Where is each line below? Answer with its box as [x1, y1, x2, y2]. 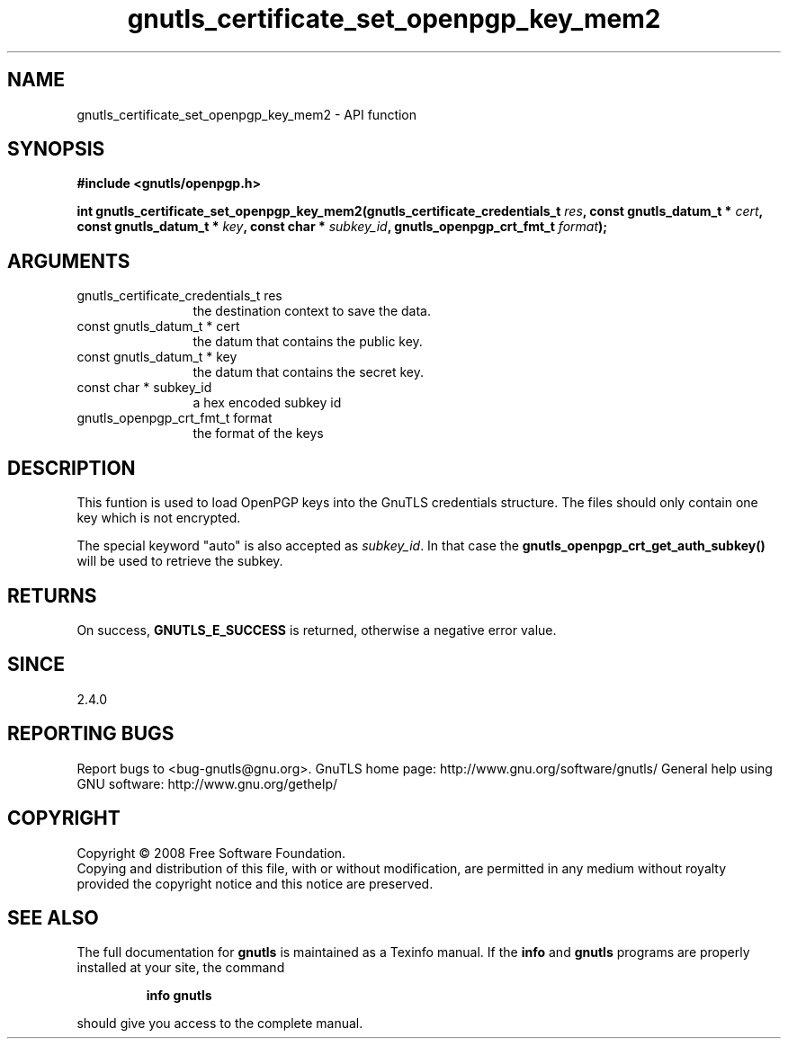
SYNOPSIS [7, 138, 105, 161]
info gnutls [146, 988, 212, 1004]
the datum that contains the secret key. [193, 364, 425, 380]
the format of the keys [193, 425, 324, 442]
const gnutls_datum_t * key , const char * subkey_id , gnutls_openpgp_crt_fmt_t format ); [76, 219, 608, 235]
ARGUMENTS [7, 249, 130, 273]
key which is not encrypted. [76, 510, 241, 526]
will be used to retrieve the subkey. [76, 553, 283, 569]
